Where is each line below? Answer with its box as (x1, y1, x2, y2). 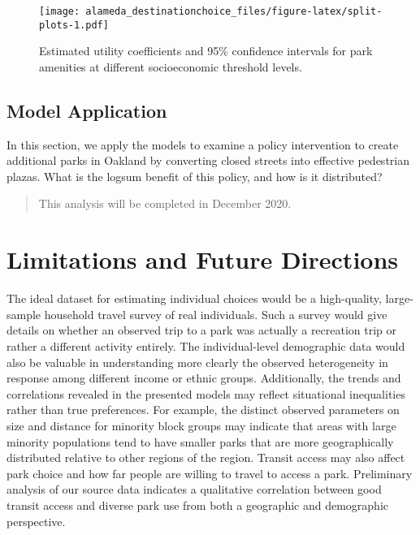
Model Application (6, 97, 167, 123)
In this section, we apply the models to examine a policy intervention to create (6, 136, 399, 153)
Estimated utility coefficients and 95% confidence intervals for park (39, 42, 373, 59)
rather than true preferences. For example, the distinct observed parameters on (6, 401, 400, 418)
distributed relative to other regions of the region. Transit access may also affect (6, 449, 405, 466)
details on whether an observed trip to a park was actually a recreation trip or (6, 321, 397, 339)
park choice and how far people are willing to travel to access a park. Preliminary (6, 464, 413, 481)
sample (6, 305, 41, 322)
